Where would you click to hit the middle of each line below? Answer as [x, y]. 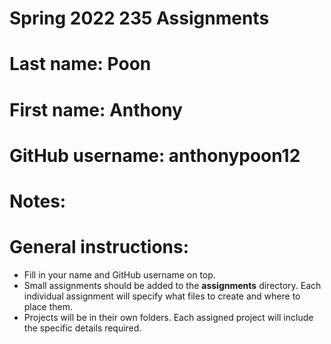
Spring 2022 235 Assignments [139, 18]
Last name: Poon [80, 64]
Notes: [38, 201]
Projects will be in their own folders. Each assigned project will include [168, 317]
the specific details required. [82, 328]
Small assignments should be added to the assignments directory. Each [172, 285]
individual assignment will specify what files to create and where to [162, 296]
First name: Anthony [96, 109]
